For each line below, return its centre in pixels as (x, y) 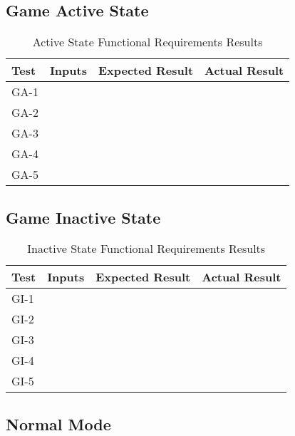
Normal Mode (58, 424)
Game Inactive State (83, 217)
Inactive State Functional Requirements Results (146, 249)
